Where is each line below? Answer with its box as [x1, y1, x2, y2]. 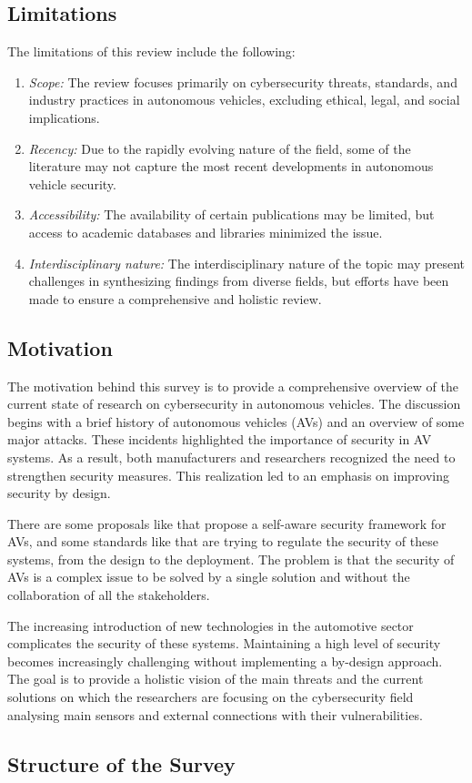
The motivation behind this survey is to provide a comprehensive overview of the [7, 376, 458, 395]
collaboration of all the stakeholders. [7, 585, 210, 605]
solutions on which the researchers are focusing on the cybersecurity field [7, 687, 414, 707]
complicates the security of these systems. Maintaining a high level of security [7, 634, 441, 653]
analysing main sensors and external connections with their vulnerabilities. [7, 705, 423, 724]
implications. [28, 107, 100, 127]
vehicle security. [28, 174, 116, 193]
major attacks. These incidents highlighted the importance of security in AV [7, 430, 432, 449]
